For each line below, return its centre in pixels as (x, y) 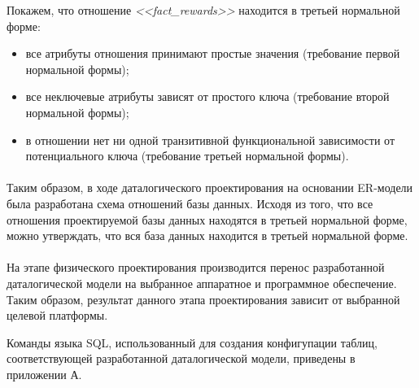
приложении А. (44, 374)
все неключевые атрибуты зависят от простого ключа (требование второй (207, 96)
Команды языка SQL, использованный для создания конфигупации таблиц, (192, 342)
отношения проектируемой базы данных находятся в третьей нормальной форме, (207, 219)
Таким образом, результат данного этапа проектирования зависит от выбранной (203, 299)
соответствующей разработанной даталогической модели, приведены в (181, 358)
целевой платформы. (57, 315)
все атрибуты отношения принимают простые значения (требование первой (213, 53)
